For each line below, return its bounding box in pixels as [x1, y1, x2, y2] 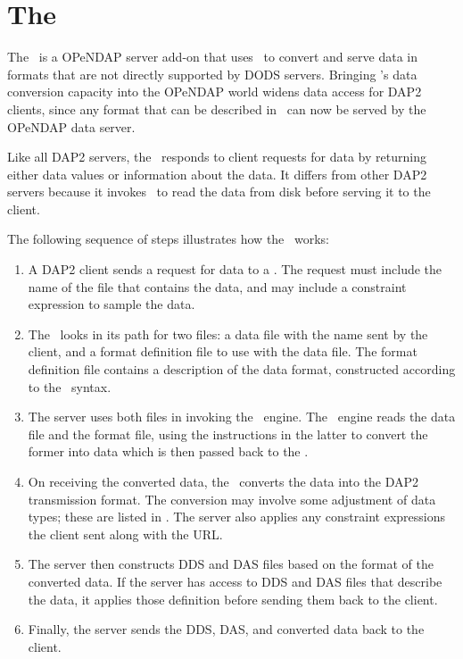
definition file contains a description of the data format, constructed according [28, 360, 456, 379]
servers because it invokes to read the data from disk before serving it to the [7, 182, 431, 201]
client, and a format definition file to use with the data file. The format [28, 342, 418, 361]
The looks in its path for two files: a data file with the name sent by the [28, 324, 428, 343]
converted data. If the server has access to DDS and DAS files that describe [28, 571, 442, 590]
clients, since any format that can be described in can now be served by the [7, 99, 426, 118]
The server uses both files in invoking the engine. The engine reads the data [28, 407, 456, 426]
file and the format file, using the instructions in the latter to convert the [28, 424, 428, 443]
